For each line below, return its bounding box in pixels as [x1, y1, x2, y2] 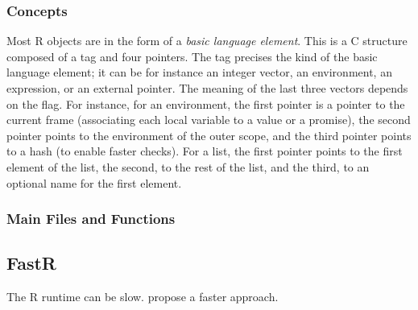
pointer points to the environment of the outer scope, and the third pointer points [6, 126, 412, 143]
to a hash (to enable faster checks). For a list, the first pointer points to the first [6, 143, 403, 159]
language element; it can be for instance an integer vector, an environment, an [6, 64, 392, 81]
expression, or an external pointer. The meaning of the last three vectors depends [6, 80, 408, 96]
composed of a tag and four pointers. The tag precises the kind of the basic [6, 48, 378, 64]
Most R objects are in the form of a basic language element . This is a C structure [6, 32, 408, 49]
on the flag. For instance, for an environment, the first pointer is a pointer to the [6, 95, 405, 112]
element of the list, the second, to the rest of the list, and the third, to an [6, 158, 370, 175]
